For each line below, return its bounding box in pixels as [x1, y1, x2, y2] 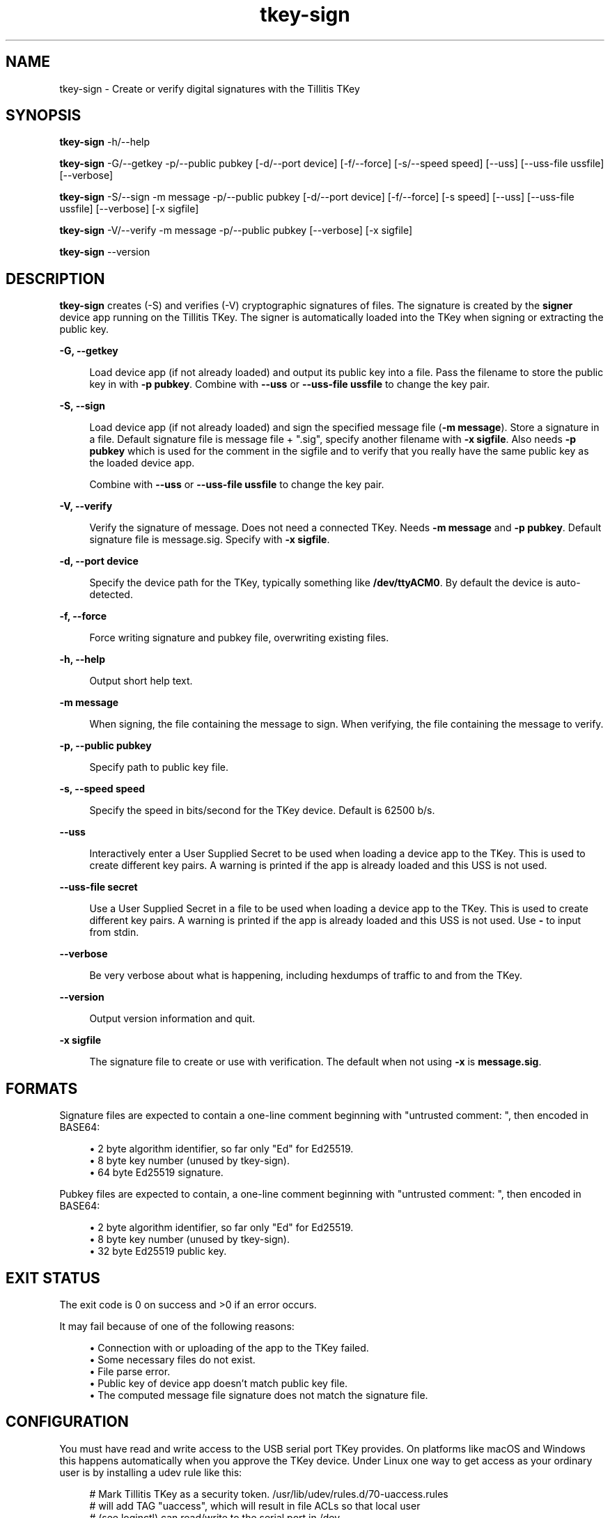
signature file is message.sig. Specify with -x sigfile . [89, 533, 330, 546]
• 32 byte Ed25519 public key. [89, 1245, 227, 1258]
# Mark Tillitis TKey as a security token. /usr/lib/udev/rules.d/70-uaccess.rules [89, 1487, 448, 1500]
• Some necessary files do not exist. [89, 1353, 256, 1366]
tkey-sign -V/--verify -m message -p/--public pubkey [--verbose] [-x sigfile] [59, 224, 413, 237]
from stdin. [89, 926, 139, 939]
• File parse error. [89, 1365, 171, 1377]
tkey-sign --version [59, 246, 150, 258]
